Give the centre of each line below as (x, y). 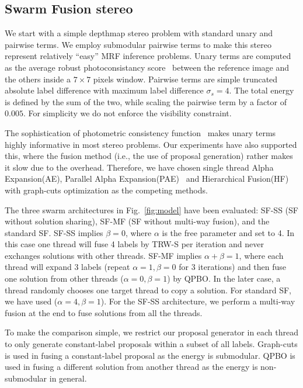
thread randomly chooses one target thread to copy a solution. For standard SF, (148, 290)
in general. (68, 378)
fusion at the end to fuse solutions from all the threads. (104, 312)
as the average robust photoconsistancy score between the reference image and (147, 67)
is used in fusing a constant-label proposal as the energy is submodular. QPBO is (150, 355)
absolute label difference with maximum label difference (104, 90)
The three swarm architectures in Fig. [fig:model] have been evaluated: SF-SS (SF (151, 209)
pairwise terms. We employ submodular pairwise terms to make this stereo (138, 44)
